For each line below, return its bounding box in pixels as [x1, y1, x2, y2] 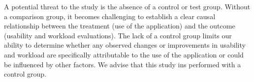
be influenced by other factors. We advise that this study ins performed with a [4, 59, 241, 69]
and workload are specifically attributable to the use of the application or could [4, 49, 244, 59]
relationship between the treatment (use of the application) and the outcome [4, 21, 235, 31]
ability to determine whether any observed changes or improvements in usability [4, 40, 246, 50]
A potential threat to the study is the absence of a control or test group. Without [4, 1, 251, 11]
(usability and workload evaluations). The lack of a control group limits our [4, 30, 232, 40]
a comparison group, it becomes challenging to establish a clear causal [4, 11, 216, 21]
